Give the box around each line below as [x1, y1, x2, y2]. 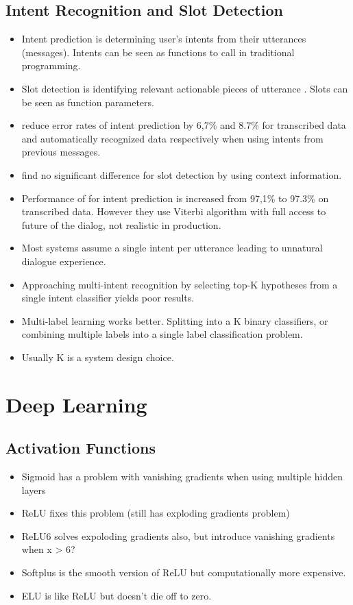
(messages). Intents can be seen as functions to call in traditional [21, 45, 295, 59]
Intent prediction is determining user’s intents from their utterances [21, 32, 306, 46]
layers [21, 482, 46, 497]
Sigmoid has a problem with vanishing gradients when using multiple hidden [21, 469, 343, 484]
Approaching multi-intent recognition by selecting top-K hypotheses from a [21, 277, 338, 291]
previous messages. [21, 145, 101, 159]
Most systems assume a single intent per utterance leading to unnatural [21, 240, 323, 255]
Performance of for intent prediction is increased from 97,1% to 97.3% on [21, 190, 329, 205]
